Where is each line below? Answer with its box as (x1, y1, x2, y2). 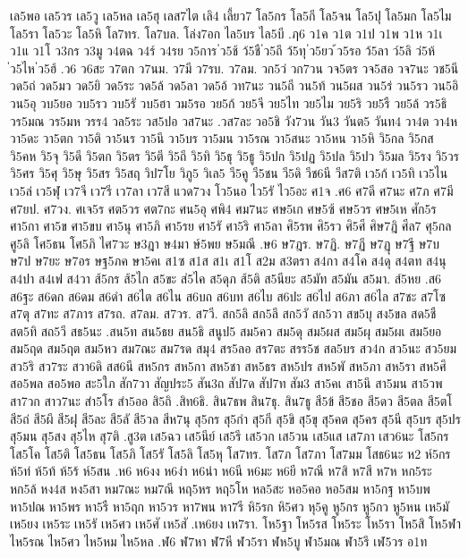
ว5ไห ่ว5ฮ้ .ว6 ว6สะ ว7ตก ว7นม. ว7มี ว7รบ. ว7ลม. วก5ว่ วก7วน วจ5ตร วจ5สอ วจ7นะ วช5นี (10, 58, 459, 77)
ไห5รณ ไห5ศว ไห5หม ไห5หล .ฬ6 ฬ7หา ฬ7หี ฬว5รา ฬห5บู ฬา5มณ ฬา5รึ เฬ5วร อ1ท (10, 531, 428, 550)
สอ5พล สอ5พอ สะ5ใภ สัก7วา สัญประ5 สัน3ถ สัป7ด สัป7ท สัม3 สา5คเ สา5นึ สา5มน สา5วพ (10, 374, 443, 393)
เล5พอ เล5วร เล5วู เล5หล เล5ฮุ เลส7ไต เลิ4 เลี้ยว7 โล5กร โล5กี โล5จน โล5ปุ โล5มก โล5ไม (10, 6, 452, 24)
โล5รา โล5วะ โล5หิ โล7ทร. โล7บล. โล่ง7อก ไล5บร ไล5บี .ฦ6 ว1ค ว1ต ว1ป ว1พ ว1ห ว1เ (10, 23, 443, 42)
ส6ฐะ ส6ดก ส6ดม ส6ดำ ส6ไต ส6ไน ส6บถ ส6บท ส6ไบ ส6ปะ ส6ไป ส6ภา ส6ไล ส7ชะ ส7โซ (10, 286, 447, 305)
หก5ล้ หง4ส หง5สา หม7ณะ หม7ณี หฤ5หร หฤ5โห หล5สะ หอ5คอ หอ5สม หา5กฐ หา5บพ (10, 479, 430, 498)
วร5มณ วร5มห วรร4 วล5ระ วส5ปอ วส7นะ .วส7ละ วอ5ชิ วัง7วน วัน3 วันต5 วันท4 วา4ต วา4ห (10, 111, 458, 130)
